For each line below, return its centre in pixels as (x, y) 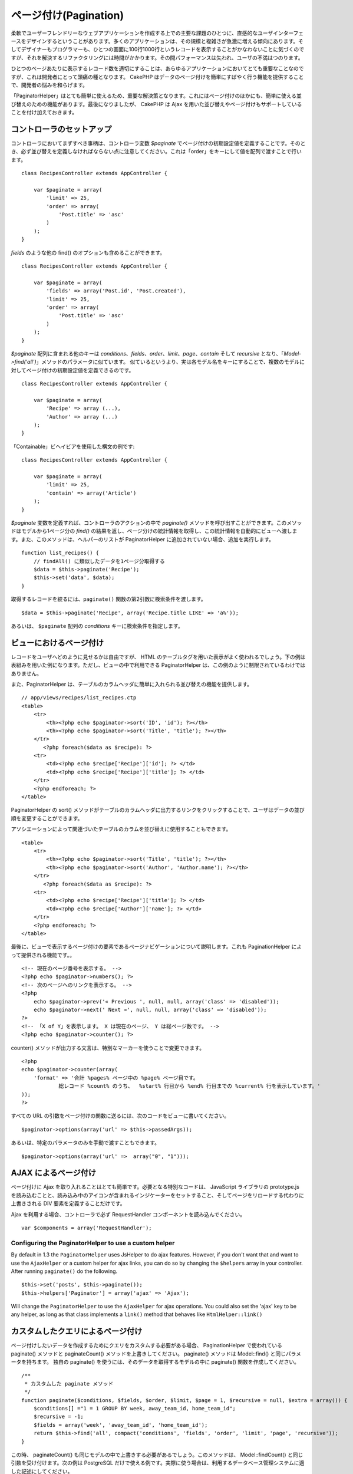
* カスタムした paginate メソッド (69, 1383)
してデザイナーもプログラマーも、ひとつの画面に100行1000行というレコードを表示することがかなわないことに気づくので (158, 50)
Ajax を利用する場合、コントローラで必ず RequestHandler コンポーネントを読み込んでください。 (128, 1214)
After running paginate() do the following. (64, 1271)
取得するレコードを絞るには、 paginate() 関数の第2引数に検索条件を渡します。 (108, 599)
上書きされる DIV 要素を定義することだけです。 (68, 1203)
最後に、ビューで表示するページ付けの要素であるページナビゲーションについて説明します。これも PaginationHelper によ (156, 947)
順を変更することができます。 (47, 818)
